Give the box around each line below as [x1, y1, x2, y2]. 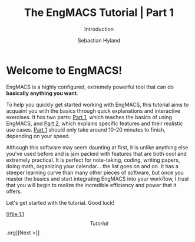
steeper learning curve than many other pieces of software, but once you [6, 169, 184, 176]
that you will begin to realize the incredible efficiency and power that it [6, 181, 177, 188]
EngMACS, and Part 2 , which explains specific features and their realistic [6, 120, 183, 127]
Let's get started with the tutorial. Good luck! [6, 199, 115, 206]
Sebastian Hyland [77, 37, 121, 44]
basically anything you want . [6, 89, 78, 97]
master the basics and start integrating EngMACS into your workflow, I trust [6, 175, 190, 182]
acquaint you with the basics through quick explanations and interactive [6, 107, 181, 115]
